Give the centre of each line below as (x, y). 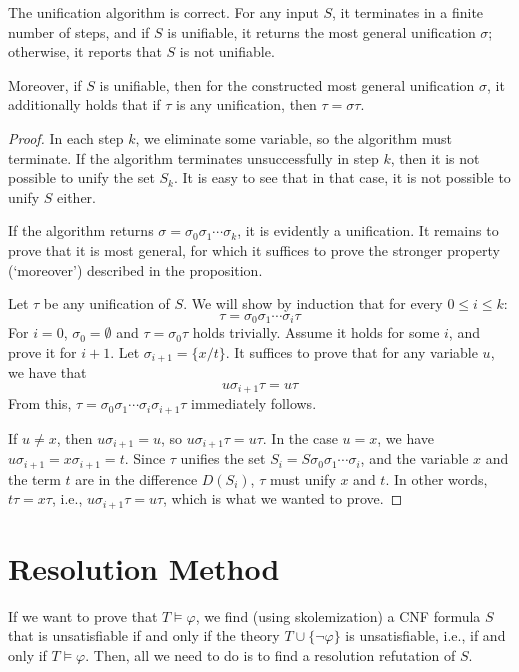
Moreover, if (45, 84)
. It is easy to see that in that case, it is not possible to (342, 177)
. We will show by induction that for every (313, 303)
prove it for (42, 351)
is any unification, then (246, 104)
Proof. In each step (66, 137)
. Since (145, 458)
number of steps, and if (79, 31)
